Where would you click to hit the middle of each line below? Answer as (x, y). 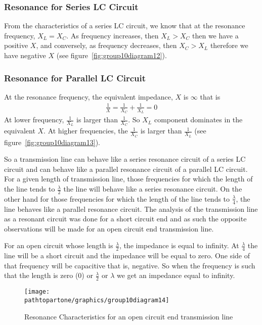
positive (16, 45)
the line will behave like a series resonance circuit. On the (153, 189)
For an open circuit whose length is (59, 245)
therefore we (229, 45)
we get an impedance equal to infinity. (176, 275)
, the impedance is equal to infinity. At (179, 245)
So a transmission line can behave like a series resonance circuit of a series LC (125, 159)
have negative (25, 55)
